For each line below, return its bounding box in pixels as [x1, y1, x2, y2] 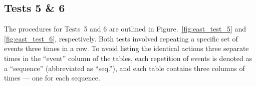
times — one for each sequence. [4, 72, 100, 83]
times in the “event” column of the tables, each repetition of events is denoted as [4, 52, 252, 63]
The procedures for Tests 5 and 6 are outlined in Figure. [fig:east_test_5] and [4, 23, 246, 34]
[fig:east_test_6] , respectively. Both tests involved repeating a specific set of [4, 33, 238, 43]
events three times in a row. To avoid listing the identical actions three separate [4, 43, 249, 53]
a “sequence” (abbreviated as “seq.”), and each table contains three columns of [4, 62, 245, 73]
